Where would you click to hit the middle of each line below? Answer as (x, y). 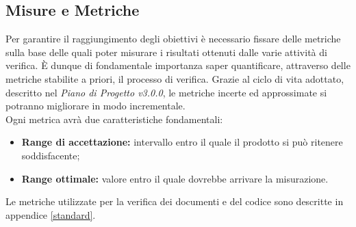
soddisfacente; (51, 155)
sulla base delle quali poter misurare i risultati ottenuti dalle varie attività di (166, 52)
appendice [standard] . (51, 214)
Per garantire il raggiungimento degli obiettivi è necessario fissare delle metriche (173, 39)
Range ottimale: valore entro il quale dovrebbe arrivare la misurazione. (175, 178)
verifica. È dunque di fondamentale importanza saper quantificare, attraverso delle (178, 65)
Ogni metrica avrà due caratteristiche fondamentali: (114, 119)
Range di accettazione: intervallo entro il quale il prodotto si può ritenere (182, 142)
